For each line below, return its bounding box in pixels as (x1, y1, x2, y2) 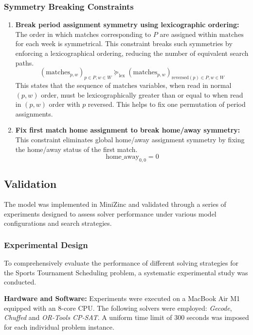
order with (49, 99, 80, 109)
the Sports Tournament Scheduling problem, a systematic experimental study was (4, 267, 248, 277)
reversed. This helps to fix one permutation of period (88, 99, 246, 109)
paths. (15, 57, 34, 67)
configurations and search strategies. (4, 218, 112, 228)
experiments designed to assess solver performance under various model (4, 208, 217, 218)
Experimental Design (4, 238, 88, 251)
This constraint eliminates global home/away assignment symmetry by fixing (15, 134, 245, 145)
